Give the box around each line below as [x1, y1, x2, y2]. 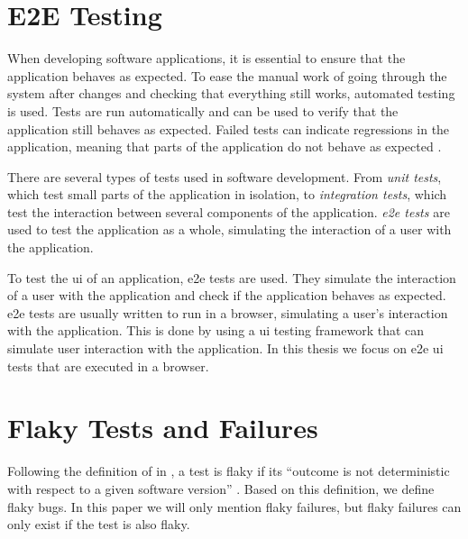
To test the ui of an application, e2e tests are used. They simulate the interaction [7, 268, 456, 287]
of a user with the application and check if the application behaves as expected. [7, 286, 446, 305]
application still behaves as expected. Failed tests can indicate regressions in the [7, 119, 450, 138]
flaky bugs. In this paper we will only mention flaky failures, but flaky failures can [7, 497, 462, 516]
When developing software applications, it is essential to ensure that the [7, 49, 406, 68]
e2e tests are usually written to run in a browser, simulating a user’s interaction [7, 303, 448, 322]
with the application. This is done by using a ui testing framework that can [7, 321, 425, 340]
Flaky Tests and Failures [7, 409, 318, 446]
